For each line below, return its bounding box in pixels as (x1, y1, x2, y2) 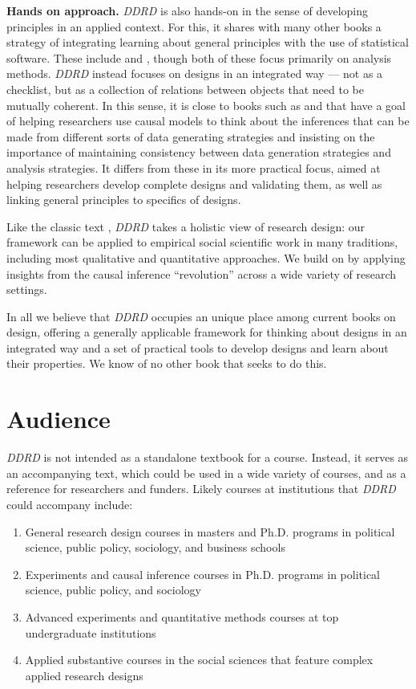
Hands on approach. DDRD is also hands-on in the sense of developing (6, 2, 368, 18)
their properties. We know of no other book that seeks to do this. (6, 355, 327, 372)
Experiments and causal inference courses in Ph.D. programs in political (25, 565, 380, 582)
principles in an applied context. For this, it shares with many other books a (6, 18, 382, 35)
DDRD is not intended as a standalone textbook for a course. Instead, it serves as (6, 449, 409, 466)
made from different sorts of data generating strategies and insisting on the (6, 128, 375, 145)
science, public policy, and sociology (25, 581, 201, 598)
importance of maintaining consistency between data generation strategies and (6, 144, 391, 161)
